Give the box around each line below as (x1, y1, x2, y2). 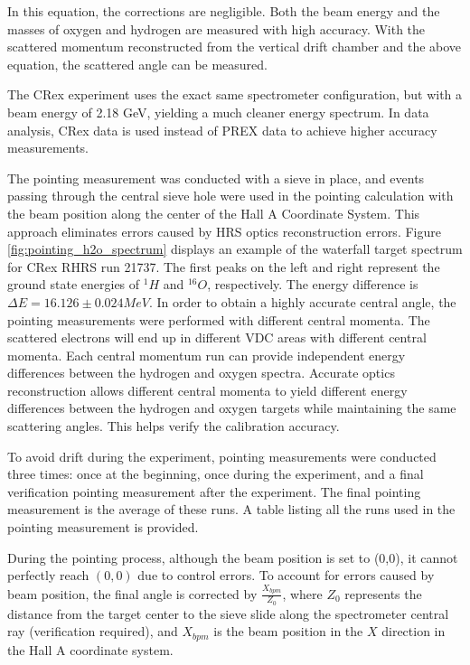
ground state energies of (7, 275, 140, 294)
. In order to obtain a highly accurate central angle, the (148, 292, 456, 311)
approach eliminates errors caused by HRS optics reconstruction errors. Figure (7, 221, 441, 240)
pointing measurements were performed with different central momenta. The (7, 310, 430, 329)
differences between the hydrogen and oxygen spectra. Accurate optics (7, 363, 395, 382)
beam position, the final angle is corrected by (7, 584, 258, 603)
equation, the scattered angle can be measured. (7, 54, 268, 73)
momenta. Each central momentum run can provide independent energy (7, 345, 406, 364)
